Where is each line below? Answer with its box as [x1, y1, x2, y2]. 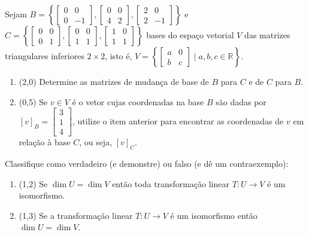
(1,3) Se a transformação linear [19, 209, 133, 221]
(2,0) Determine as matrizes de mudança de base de [19, 75, 209, 87]
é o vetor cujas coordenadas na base [72, 95, 204, 108]
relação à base [19, 136, 71, 148]
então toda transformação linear [112, 177, 229, 190]
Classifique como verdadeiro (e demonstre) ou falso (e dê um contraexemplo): [5, 157, 289, 170]
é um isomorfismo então [170, 209, 257, 221]
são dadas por [216, 95, 266, 108]
